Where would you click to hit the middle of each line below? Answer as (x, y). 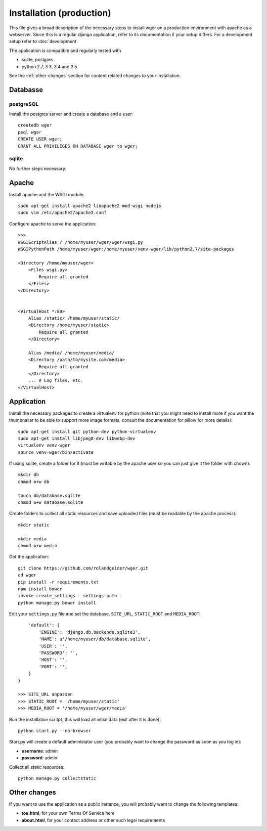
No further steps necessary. (38, 169)
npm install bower (40, 589)
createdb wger (35, 125)
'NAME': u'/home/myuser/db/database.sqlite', (95, 639)
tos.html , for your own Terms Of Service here (68, 813)
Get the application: (29, 557)
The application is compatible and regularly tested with (65, 50)
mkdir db (28, 475)
